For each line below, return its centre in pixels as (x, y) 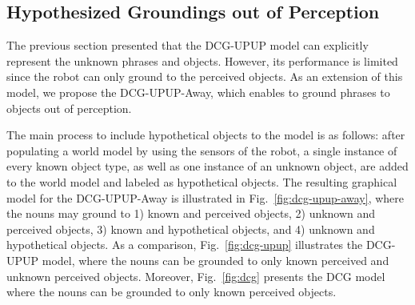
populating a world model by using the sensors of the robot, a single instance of (202, 150)
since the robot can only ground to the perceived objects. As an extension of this (205, 76)
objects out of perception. (69, 108)
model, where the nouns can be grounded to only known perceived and (215, 260)
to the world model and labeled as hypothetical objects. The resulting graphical (202, 181)
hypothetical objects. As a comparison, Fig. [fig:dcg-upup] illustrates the (185, 245)
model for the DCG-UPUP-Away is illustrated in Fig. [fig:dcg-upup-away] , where (206, 197)
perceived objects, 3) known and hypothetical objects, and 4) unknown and (191, 229)
